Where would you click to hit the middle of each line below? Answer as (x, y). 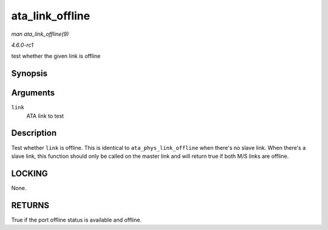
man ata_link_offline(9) (40, 34)
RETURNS (30, 205)
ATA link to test (45, 116)
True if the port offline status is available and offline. (77, 220)
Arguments (33, 93)
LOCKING (29, 173)
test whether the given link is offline (56, 56)
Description (34, 133)
